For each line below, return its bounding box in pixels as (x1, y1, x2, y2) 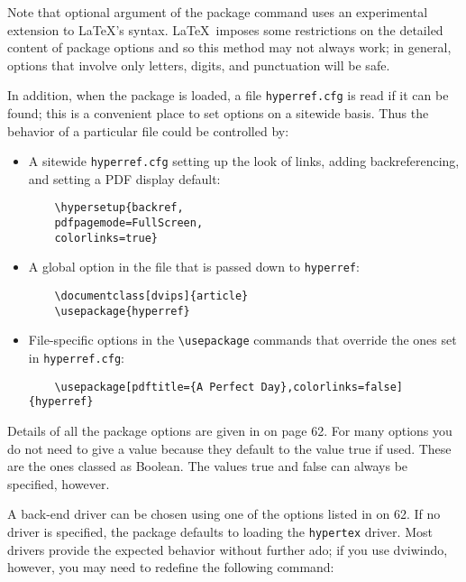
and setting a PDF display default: (28, 169, 221, 188)
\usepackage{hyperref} (54, 304, 190, 318)
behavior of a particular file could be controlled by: (7, 121, 289, 140)
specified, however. (7, 474, 110, 493)
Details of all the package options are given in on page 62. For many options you (7, 421, 452, 440)
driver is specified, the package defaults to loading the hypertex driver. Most (7, 522, 433, 540)
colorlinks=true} (54, 231, 158, 245)
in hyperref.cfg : (28, 348, 124, 367)
